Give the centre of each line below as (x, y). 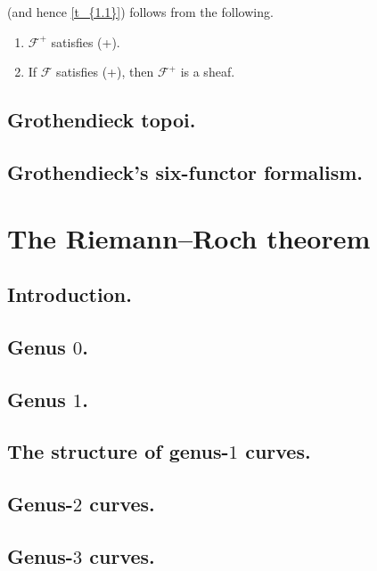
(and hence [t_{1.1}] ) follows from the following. (140, 12)
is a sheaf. (208, 72)
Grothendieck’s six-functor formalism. (185, 171)
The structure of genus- (118, 451)
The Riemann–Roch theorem (189, 237)
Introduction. (70, 294)
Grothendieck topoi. (102, 120)
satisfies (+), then (105, 72)
